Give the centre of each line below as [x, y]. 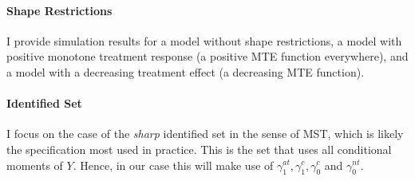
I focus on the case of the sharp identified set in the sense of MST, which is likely [205, 134]
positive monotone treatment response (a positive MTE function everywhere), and [207, 56]
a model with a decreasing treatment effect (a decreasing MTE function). [186, 71]
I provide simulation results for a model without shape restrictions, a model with [204, 40]
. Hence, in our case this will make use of [173, 165]
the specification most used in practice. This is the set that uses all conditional [199, 149]
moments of [35, 165]
